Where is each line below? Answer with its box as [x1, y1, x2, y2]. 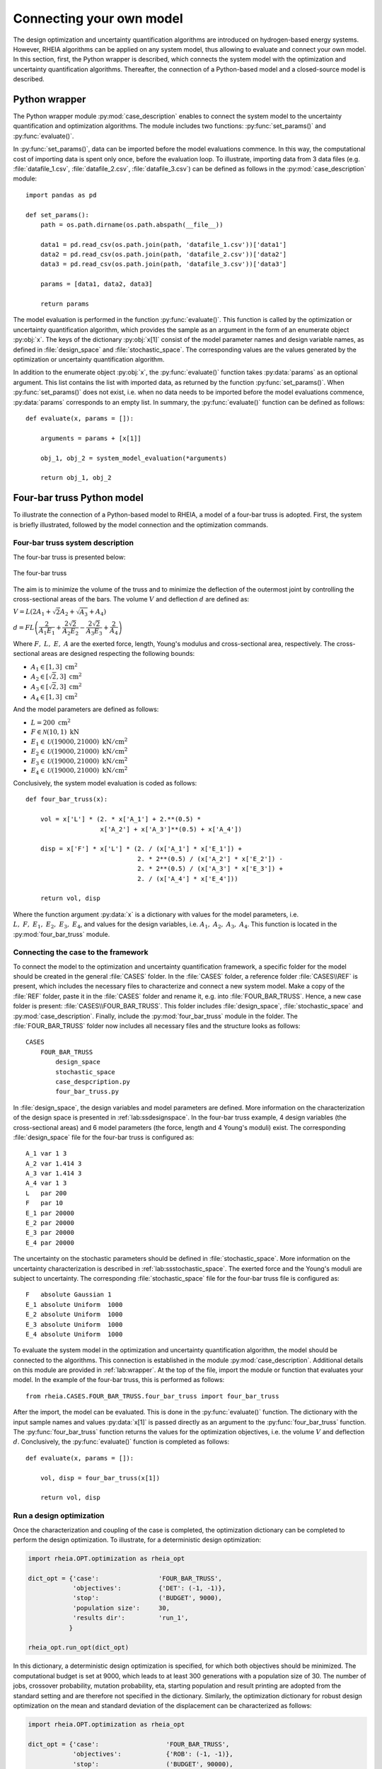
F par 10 [25, 1199, 64, 1207]
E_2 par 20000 [25, 1219, 74, 1227]
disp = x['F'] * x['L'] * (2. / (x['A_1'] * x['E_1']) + [40, 845, 242, 853]
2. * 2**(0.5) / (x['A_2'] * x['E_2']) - [137, 855, 283, 863]
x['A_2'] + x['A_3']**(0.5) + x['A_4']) [100, 825, 242, 833]
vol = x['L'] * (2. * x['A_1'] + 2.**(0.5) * [40, 815, 202, 824]
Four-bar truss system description [13, 538, 134, 548]
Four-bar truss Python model [13, 492, 144, 504]
